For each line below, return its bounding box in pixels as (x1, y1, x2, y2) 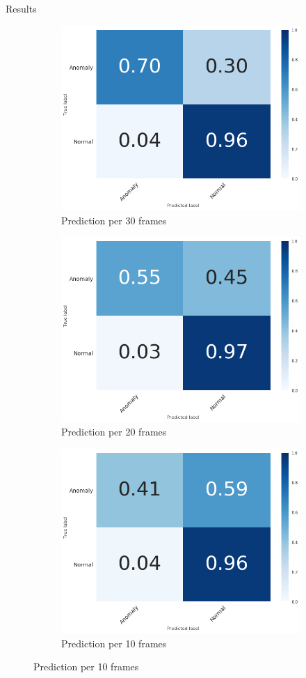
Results (6, 1, 37, 15)
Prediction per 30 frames (61, 213, 167, 227)
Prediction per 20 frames (61, 424, 167, 439)
